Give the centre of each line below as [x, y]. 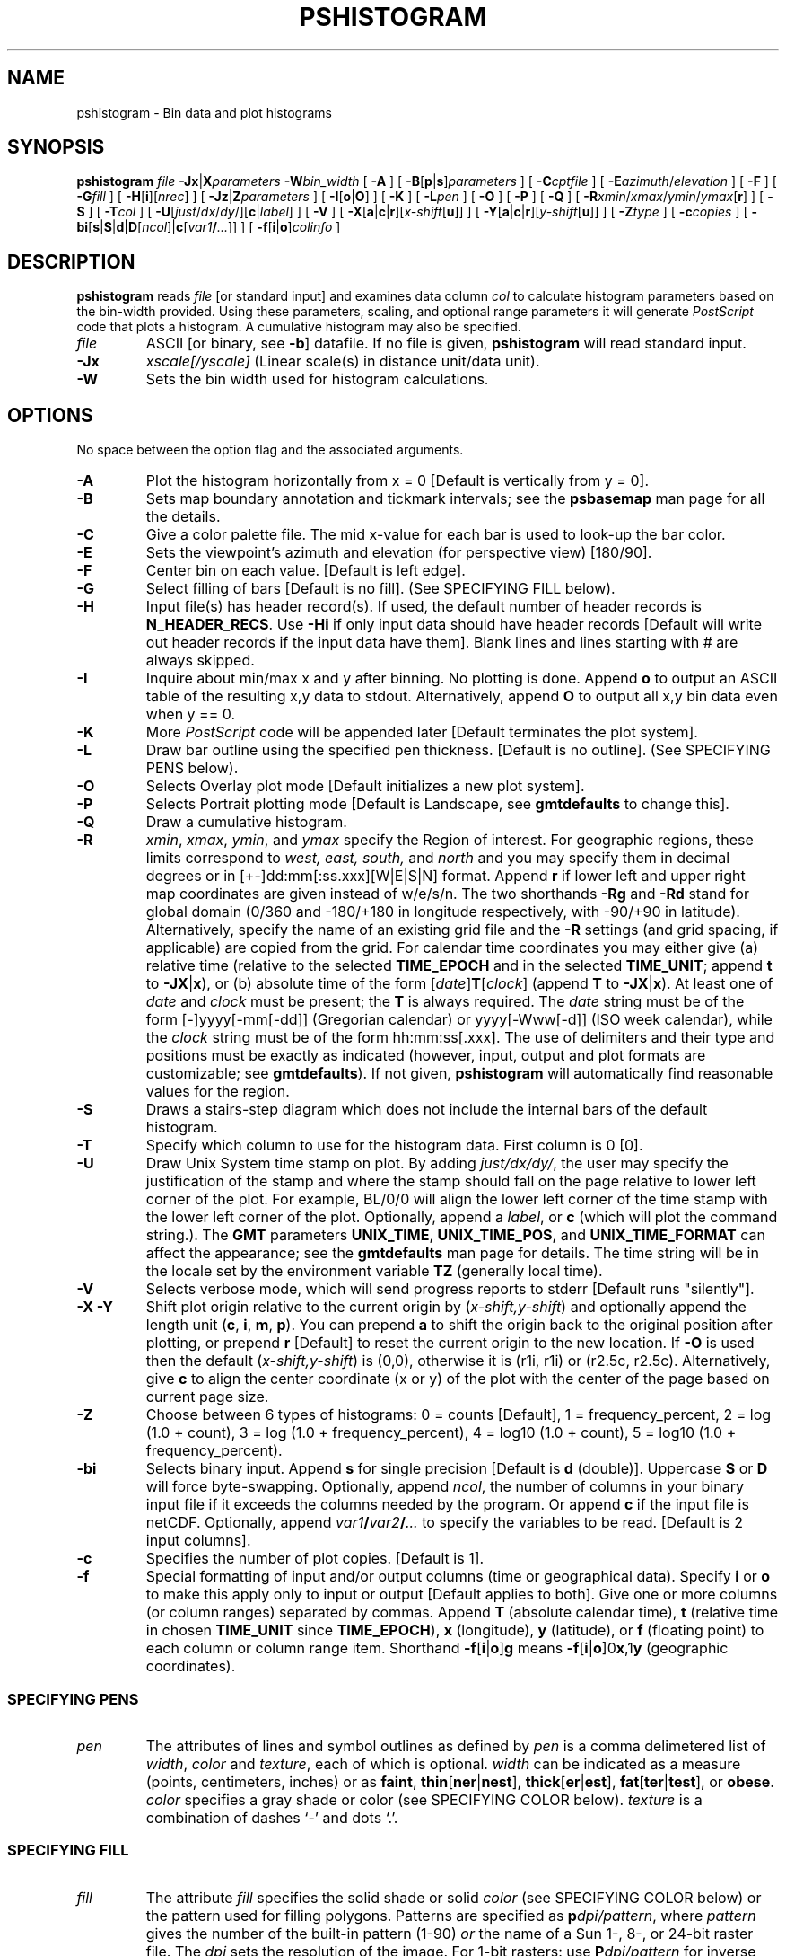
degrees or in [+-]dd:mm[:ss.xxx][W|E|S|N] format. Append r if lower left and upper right [445, 876]
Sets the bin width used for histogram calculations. [317, 379]
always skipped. [200, 661]
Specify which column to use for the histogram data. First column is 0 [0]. [394, 1145]
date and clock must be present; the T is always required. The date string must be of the [445, 1002]
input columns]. [198, 1541]
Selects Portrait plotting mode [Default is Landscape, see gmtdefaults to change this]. [437, 804]
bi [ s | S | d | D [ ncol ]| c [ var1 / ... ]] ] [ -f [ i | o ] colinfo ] [209, 227]
